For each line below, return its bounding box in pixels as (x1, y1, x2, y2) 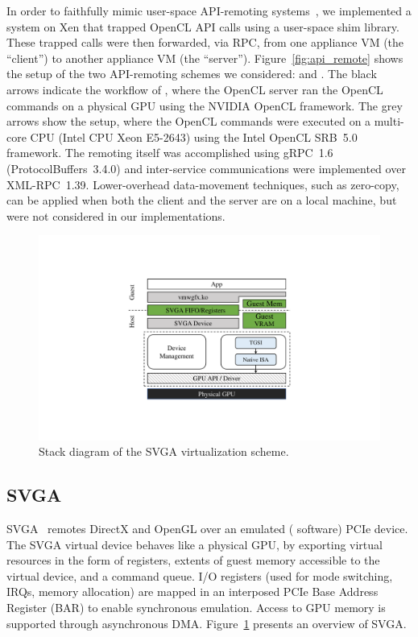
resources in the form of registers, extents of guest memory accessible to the (6, 552, 380, 569)
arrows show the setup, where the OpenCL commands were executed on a (6, 113, 371, 130)
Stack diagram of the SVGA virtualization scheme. (39, 443, 289, 460)
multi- (374, 113, 404, 130)
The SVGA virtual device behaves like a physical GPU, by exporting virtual (6, 536, 383, 552)
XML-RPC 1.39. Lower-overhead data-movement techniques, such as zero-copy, (6, 176, 399, 192)
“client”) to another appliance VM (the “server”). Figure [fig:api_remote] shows (6, 49, 404, 66)
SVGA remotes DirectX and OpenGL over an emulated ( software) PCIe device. (6, 519, 408, 536)
